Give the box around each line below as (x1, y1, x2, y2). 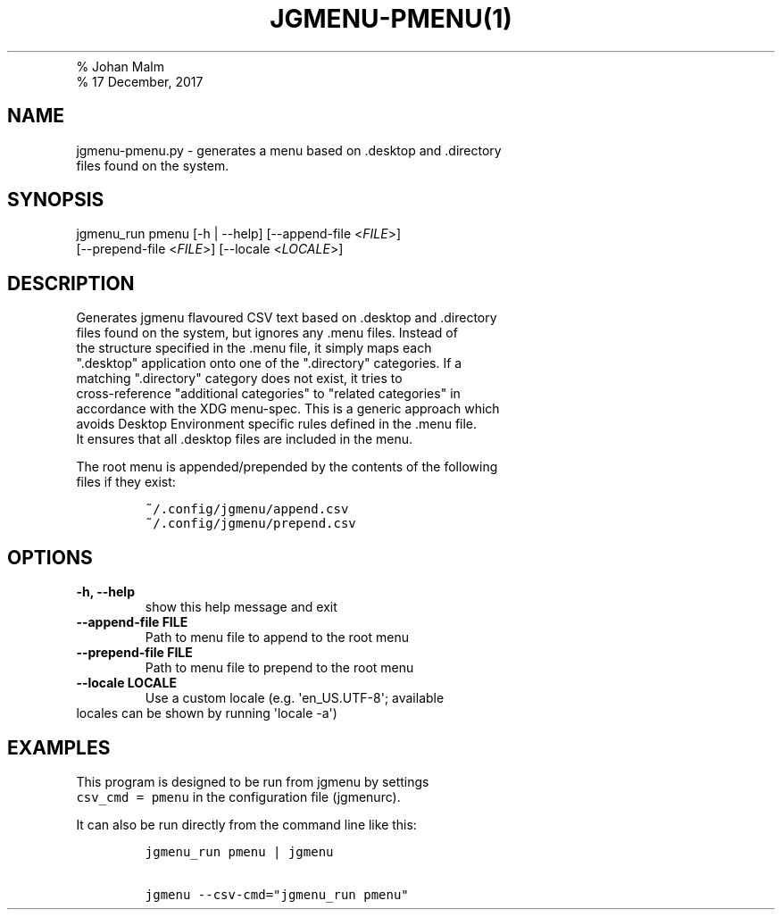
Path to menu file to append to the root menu (145, 629, 409, 646)
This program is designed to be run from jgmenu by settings (76, 773, 429, 789)
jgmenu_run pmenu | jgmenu (145, 844, 334, 859)
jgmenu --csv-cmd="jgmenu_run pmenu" (145, 887, 409, 902)
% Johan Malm (76, 58, 164, 74)
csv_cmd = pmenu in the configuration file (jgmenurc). (76, 788, 401, 804)
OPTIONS (7, 546, 93, 569)
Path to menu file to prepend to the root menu (145, 660, 414, 676)
